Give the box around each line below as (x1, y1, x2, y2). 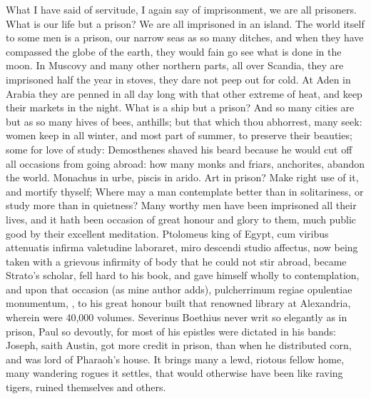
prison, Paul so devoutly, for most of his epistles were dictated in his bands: (6, 323, 336, 338)
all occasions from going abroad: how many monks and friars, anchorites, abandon (6, 156, 365, 171)
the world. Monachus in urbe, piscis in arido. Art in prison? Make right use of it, (6, 170, 359, 185)
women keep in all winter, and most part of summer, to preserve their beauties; (6, 128, 352, 143)
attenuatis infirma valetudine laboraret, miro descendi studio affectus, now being (6, 240, 358, 255)
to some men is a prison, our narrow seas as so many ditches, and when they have (6, 30, 364, 45)
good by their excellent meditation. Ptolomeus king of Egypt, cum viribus (6, 226, 329, 241)
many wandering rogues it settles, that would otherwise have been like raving (6, 365, 343, 380)
